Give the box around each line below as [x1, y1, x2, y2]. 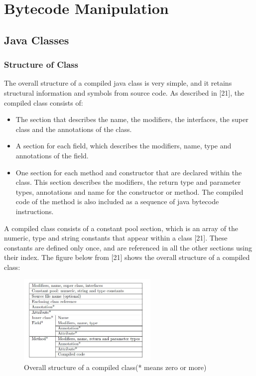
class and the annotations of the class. [15, 124, 132, 134]
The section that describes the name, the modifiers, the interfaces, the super [15, 114, 249, 125]
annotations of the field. [15, 150, 89, 160]
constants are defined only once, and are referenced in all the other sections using [4, 242, 252, 252]
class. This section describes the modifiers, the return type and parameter [15, 177, 241, 187]
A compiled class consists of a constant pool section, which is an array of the [4, 223, 239, 233]
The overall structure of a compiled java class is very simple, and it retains [4, 78, 232, 88]
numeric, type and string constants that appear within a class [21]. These [4, 233, 228, 243]
